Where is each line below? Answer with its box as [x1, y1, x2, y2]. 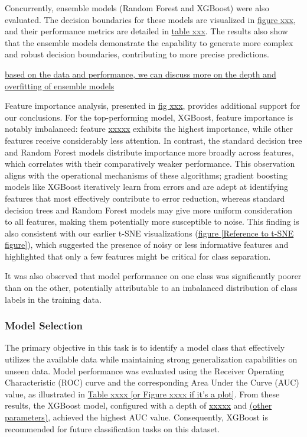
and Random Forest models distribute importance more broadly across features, [5, 145, 294, 158]
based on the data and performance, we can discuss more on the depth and [5, 67, 276, 80]
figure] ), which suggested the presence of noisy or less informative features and [5, 238, 289, 251]
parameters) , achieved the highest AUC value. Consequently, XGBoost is [5, 411, 269, 423]
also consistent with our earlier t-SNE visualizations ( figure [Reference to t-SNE [5, 226, 294, 239]
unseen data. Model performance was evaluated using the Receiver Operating [5, 364, 285, 377]
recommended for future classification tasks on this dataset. [5, 422, 220, 435]
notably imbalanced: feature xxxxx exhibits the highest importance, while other [5, 122, 293, 135]
